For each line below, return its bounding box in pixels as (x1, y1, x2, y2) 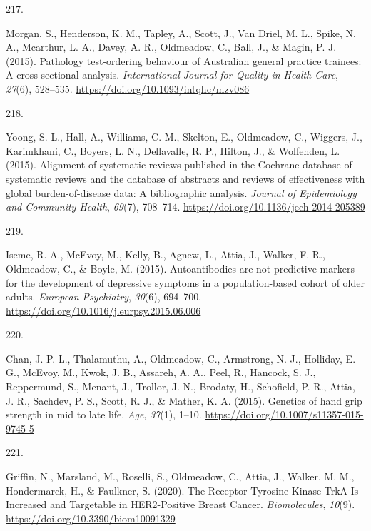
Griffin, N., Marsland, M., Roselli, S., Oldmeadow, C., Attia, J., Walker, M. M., (6, 469, 355, 484)
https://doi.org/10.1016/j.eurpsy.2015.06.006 (6, 303, 201, 318)
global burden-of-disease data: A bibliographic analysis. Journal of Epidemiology (6, 185, 357, 200)
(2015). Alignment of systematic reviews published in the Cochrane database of (6, 157, 352, 172)
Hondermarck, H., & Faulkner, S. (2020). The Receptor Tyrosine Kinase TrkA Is (6, 482, 359, 497)
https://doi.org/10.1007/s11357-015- (205, 407, 364, 422)
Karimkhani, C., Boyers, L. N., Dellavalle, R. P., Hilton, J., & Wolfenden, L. (6, 143, 340, 158)
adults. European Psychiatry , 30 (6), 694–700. (6, 289, 202, 304)
